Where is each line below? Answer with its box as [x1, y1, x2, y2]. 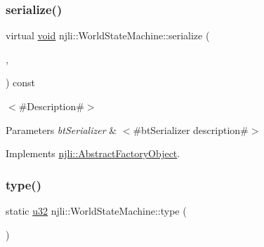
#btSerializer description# [133, 122, 249, 137]
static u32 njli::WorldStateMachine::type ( [6, 203, 187, 218]
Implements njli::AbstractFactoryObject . [6, 146, 180, 161]
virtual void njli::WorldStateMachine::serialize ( [6, 28, 210, 43]
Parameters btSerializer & [6, 122, 117, 137]
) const [6, 75, 36, 90]
